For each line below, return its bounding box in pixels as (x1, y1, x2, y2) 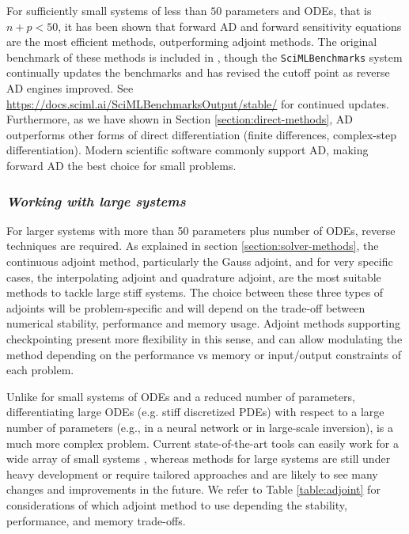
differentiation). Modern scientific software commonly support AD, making (6, 142, 369, 158)
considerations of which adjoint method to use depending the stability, (6, 496, 347, 513)
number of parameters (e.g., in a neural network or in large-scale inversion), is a (6, 418, 394, 435)
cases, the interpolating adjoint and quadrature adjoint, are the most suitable (6, 268, 381, 285)
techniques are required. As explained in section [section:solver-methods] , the (6, 237, 379, 254)
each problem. (6, 362, 74, 378)
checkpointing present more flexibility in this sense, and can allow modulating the (6, 330, 403, 347)
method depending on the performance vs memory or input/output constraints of (6, 346, 402, 362)
